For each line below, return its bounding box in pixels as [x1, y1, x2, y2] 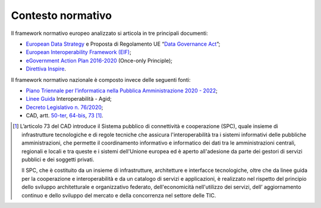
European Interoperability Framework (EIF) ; [26, 49, 132, 56]
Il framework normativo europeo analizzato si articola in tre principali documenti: [11, 30, 208, 37]
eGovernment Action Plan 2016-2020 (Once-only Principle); [26, 57, 172, 64]
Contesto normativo [11, 9, 112, 22]
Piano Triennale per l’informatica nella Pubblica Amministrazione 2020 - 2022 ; [26, 87, 218, 94]
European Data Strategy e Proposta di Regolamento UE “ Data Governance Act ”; [26, 40, 221, 47]
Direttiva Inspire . [26, 65, 67, 72]
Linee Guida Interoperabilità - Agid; [26, 95, 112, 103]
